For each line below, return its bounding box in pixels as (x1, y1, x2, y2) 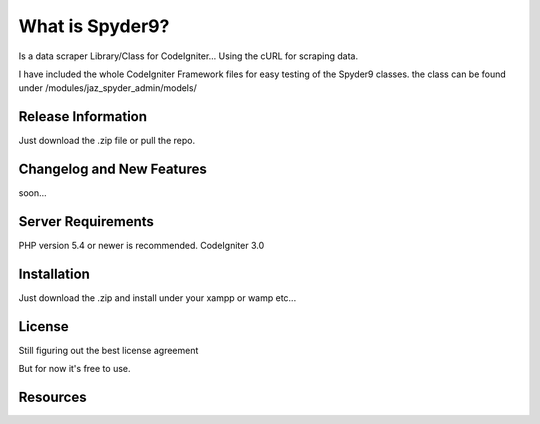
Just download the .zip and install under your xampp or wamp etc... (18, 291, 297, 304)
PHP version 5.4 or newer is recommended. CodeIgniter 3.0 (18, 240, 265, 252)
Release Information (18, 108, 148, 125)
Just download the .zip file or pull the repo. (18, 135, 195, 147)
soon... (18, 187, 47, 199)
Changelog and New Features (18, 161, 207, 178)
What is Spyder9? (18, 15, 170, 37)
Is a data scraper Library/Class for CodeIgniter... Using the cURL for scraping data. (18, 50, 359, 62)
